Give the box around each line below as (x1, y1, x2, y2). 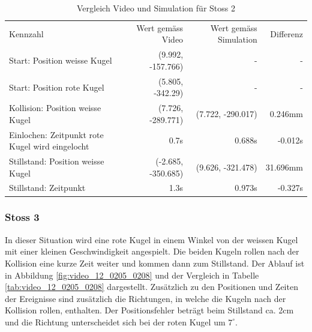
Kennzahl (9, 27, 44, 40)
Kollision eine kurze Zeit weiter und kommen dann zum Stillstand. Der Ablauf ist (5, 256, 305, 269)
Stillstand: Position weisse (9, 155, 104, 168)
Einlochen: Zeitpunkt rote (9, 128, 104, 140)
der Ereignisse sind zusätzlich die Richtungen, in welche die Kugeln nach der (5, 292, 286, 304)
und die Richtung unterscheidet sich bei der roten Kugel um (5, 315, 226, 328)
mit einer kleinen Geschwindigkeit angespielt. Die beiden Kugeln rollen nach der (5, 245, 299, 258)
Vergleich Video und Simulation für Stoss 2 (77, 2, 235, 14)
